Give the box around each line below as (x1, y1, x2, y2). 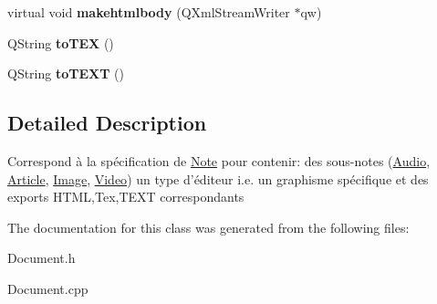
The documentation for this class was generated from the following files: (7, 217, 410, 236)
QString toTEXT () (7, 64, 124, 83)
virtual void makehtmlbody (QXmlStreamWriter (7, 3, 290, 21)
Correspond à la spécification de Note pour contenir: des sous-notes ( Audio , (7, 151, 431, 170)
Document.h (7, 248, 76, 267)
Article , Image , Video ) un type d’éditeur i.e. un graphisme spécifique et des (7, 169, 429, 188)
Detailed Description (7, 109, 207, 137)
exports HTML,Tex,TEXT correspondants (7, 187, 245, 206)
